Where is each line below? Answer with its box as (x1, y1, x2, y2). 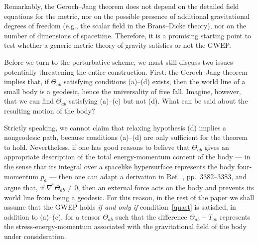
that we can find (4, 96, 54, 106)
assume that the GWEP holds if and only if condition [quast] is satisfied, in (4, 202, 236, 212)
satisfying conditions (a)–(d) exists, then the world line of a (64, 76, 246, 87)
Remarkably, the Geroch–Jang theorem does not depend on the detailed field (4, 1, 239, 11)
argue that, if (4, 182, 44, 193)
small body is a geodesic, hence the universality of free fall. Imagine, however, (4, 86, 241, 96)
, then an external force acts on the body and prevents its (78, 182, 254, 193)
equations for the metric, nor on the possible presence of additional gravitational (4, 10, 250, 21)
